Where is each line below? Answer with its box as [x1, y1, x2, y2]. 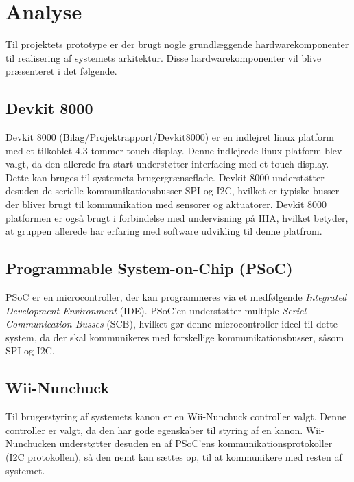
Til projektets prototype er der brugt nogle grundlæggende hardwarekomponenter [5, 37, 349, 51]
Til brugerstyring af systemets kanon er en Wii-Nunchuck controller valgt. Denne [5, 409, 346, 424]
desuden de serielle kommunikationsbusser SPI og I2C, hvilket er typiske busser [5, 183, 340, 198]
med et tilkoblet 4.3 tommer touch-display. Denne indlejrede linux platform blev [5, 143, 342, 157]
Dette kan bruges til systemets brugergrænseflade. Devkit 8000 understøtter [5, 170, 324, 184]
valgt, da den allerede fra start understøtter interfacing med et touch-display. [5, 157, 329, 171]
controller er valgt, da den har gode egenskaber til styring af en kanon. [5, 422, 303, 437]
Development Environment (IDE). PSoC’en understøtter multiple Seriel [5, 303, 306, 317]
